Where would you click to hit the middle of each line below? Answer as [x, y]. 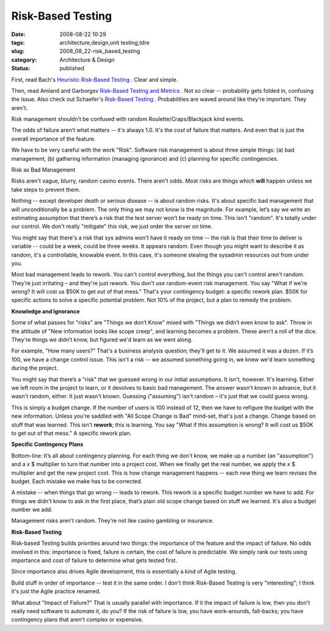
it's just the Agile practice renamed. [56, 591]
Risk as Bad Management [43, 170]
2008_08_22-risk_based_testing [100, 51]
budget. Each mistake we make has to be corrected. [77, 481]
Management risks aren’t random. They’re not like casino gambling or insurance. [112, 521]
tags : [18, 42]
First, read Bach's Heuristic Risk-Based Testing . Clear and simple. [95, 79]
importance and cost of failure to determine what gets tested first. [94, 560]
